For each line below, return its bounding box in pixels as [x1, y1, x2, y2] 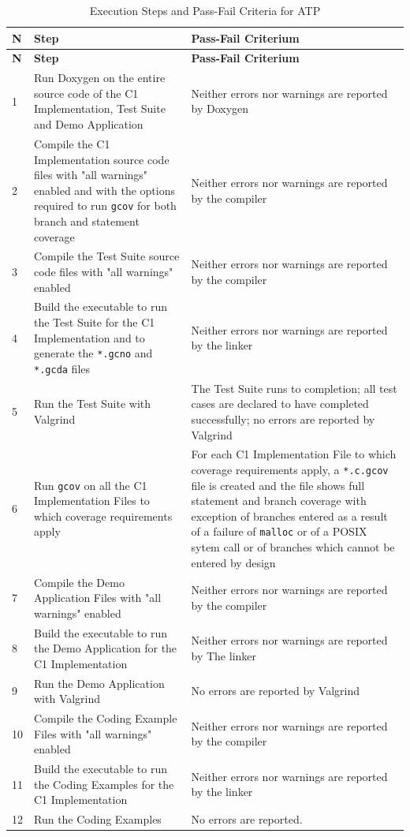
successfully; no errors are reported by [191, 410, 375, 427]
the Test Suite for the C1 [34, 314, 155, 330]
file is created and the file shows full [191, 476, 365, 493]
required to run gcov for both [34, 197, 177, 214]
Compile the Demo [34, 574, 125, 590]
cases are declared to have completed [191, 395, 369, 412]
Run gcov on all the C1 [34, 476, 147, 493]
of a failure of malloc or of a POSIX [191, 523, 367, 540]
